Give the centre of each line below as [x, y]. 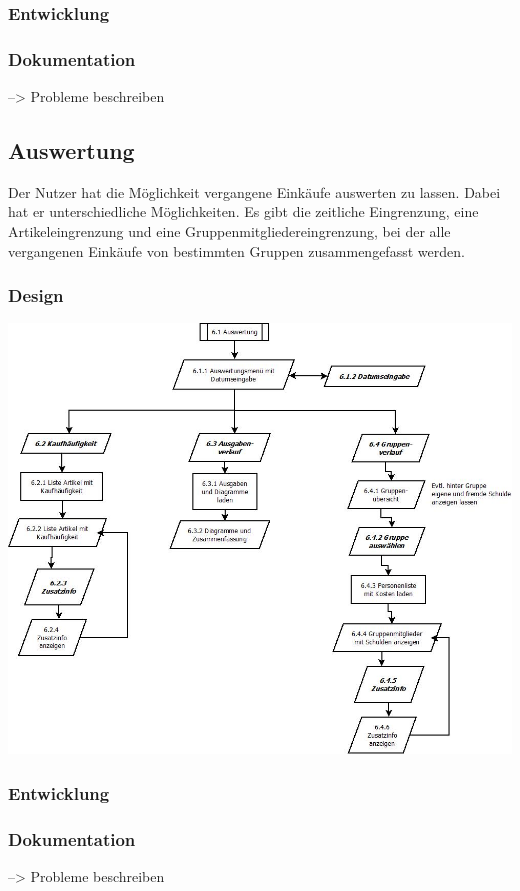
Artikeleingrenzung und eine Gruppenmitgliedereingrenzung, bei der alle [229, 231]
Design [36, 295]
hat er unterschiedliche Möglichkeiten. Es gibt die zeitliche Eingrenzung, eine [243, 211]
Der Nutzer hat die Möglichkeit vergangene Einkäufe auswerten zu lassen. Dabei [254, 191]
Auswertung [71, 150]
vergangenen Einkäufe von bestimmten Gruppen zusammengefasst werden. [236, 250]
